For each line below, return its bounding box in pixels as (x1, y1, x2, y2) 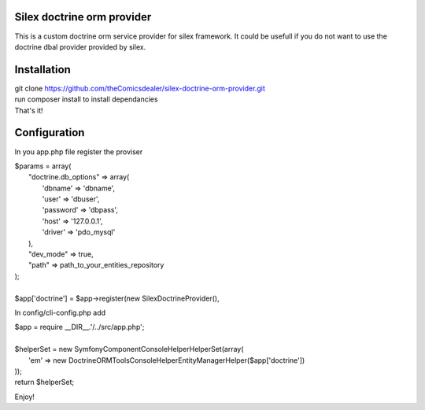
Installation (14, 63, 71, 76)
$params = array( (14, 161, 72, 171)
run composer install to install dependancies (14, 94, 158, 104)
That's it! (14, 105, 43, 115)
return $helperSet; (14, 378, 75, 387)
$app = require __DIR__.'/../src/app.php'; (14, 323, 145, 332)
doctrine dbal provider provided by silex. (14, 42, 146, 51)
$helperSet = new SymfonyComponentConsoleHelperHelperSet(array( (14, 345, 244, 354)
